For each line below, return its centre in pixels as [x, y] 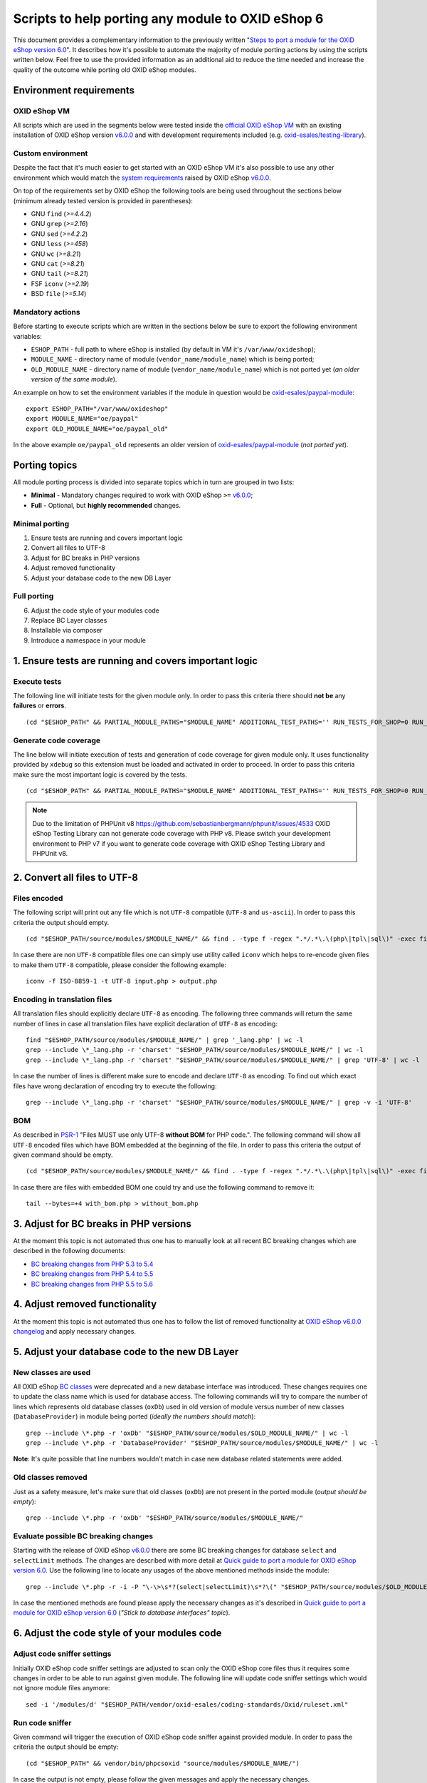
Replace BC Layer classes [69, 620]
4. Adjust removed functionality [85, 1304]
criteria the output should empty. [61, 922]
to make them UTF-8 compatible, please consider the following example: [120, 965]
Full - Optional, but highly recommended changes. [106, 505]
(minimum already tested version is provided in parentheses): [103, 200]
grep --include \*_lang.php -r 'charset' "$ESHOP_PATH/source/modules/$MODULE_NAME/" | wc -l [195, 1050]
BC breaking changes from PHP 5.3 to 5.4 [92, 1264]
